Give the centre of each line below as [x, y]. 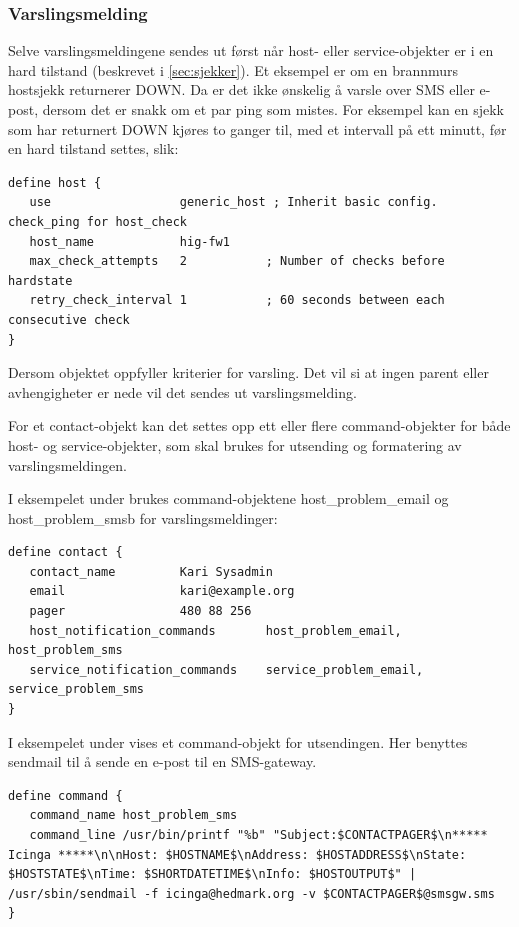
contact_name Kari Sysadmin [151, 571]
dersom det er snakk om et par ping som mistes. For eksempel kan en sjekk [273, 109]
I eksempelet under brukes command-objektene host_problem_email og [228, 498]
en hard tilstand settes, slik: [93, 148]
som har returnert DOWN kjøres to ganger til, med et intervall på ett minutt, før [257, 128]
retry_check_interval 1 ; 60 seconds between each [237, 300]
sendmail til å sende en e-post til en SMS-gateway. [162, 761]
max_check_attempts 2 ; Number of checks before [237, 261]
